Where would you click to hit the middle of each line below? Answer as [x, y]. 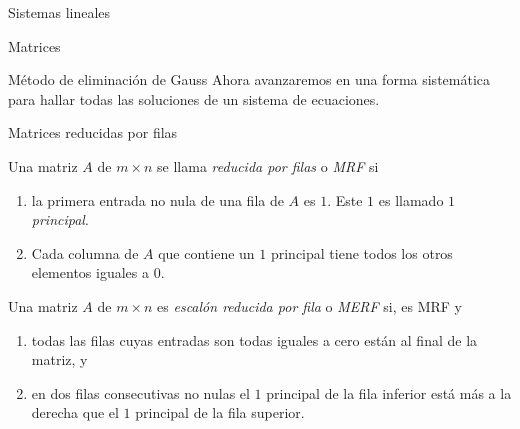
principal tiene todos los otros [361, 252]
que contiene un [206, 252]
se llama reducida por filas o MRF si [268, 165]
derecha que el [75, 412]
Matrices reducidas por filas [93, 132]
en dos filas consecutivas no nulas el [140, 392]
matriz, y [59, 359]
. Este [345, 199]
